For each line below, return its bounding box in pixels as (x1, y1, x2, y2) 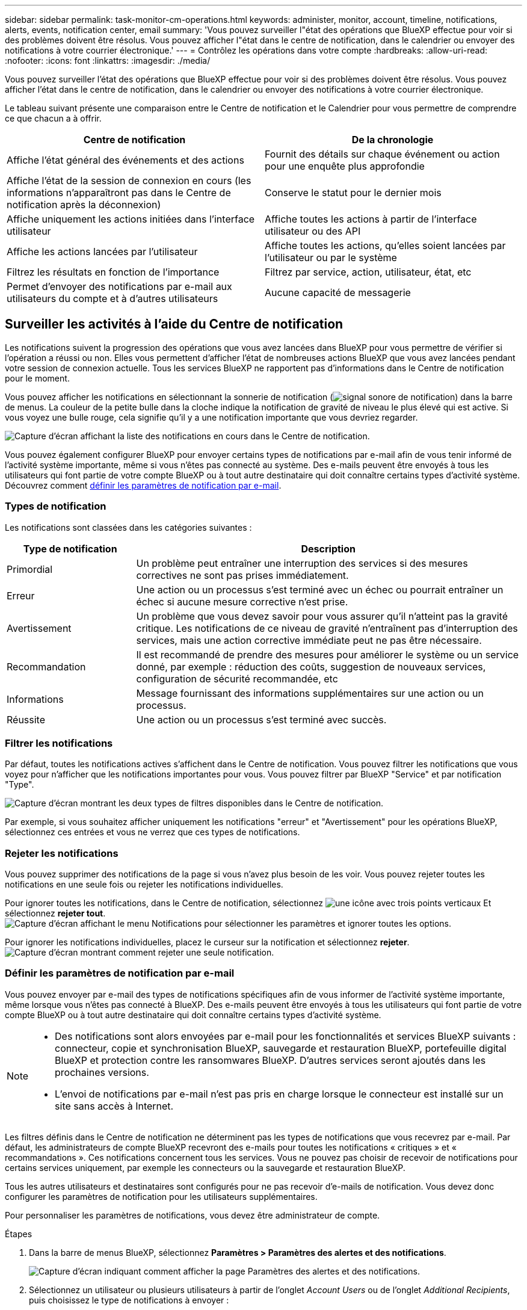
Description (301, 542, 356, 555)
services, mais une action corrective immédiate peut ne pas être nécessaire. (136, 634, 482, 646)
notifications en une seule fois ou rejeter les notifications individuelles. (5, 879, 283, 890)
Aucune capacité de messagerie (265, 286, 411, 298)
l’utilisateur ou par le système (265, 252, 397, 264)
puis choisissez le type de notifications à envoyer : (29, 1294, 229, 1305)
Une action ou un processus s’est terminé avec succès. (136, 713, 387, 726)
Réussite (7, 713, 46, 726)
